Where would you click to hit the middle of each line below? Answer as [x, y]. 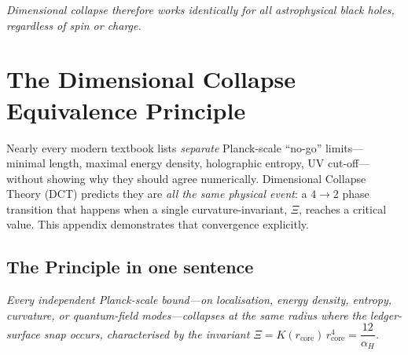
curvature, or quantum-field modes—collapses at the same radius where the [186, 315]
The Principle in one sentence [130, 267]
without [25, 178]
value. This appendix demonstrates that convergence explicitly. [158, 224]
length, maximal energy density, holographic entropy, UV [187, 163]
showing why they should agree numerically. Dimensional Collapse [207, 178]
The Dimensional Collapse [151, 79]
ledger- [386, 315]
